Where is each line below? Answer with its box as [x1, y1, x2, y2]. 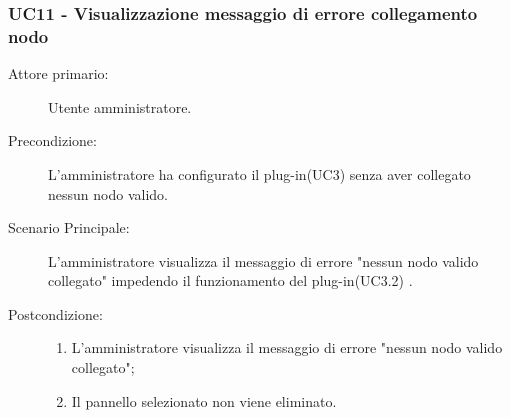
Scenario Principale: [8, 217, 130, 238]
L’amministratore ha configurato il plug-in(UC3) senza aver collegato [48, 163, 471, 184]
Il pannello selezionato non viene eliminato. [71, 390, 337, 411]
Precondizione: [8, 130, 97, 151]
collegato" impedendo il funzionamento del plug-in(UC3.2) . [48, 270, 413, 291]
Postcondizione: [8, 303, 103, 324]
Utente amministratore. [48, 96, 192, 117]
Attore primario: [8, 63, 109, 84]
